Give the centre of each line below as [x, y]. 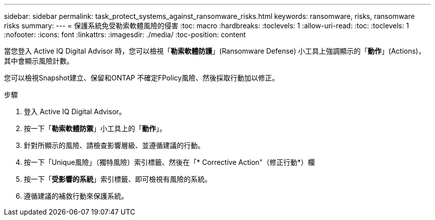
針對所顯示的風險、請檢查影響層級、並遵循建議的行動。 [114, 145]
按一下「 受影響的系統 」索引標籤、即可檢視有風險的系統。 [118, 179]
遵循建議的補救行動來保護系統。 [76, 196]
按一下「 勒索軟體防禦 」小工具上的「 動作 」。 [95, 128]
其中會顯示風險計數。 [39, 61]
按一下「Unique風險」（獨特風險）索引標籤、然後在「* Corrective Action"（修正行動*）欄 [169, 162]
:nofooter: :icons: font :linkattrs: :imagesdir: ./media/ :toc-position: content [125, 35]
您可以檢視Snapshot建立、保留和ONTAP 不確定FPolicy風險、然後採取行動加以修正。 [142, 78]
